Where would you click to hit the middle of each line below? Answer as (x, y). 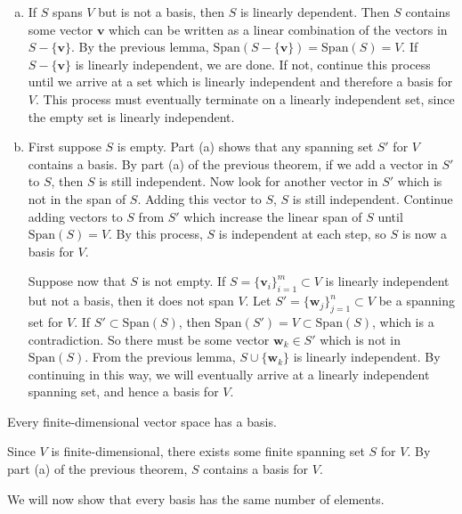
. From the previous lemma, (160, 357)
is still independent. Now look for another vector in (239, 181)
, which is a (403, 321)
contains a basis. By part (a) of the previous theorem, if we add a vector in (233, 163)
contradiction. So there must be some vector (149, 339)
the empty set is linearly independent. (131, 116)
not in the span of (77, 198)
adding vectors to (75, 216)
